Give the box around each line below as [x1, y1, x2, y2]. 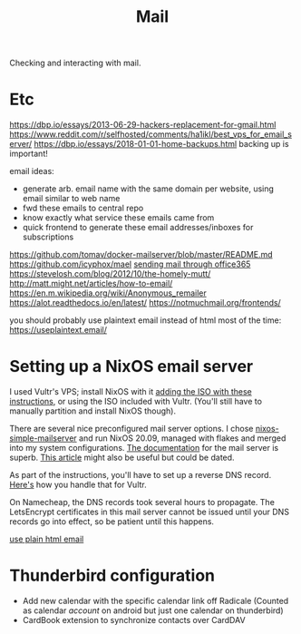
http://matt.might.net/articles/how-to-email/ [9, 278, 173, 289]
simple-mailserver [9, 433, 77, 444]
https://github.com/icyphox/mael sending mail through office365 [9, 258, 251, 269]
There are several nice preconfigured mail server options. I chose [9, 424, 254, 434]
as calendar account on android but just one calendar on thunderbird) [22, 605, 284, 616]
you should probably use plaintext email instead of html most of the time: [9, 315, 282, 326]
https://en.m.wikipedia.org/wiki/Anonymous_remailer [9, 288, 207, 298]
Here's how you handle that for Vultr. [9, 479, 147, 491]
